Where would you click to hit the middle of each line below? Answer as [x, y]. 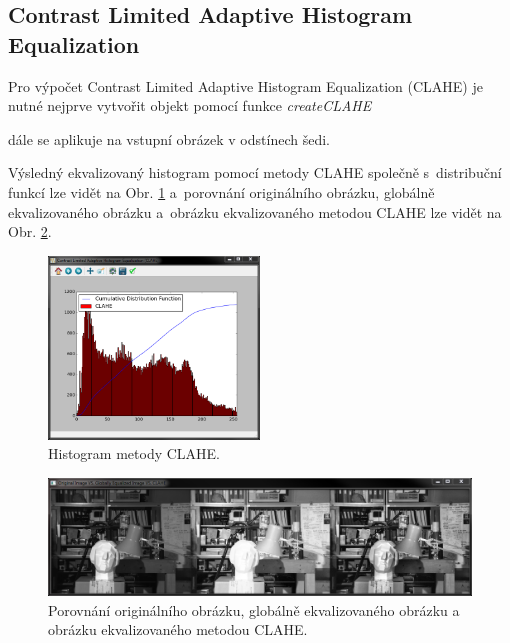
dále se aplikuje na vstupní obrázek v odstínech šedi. [169, 138]
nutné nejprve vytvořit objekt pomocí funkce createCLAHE [190, 105]
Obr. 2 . [30, 231]
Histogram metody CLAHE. [134, 453]
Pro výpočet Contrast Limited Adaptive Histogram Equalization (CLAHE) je [245, 85]
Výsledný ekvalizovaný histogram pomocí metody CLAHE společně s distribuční [255, 172]
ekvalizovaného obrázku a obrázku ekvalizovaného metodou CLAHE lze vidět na [255, 211]
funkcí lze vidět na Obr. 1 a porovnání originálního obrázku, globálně [221, 191]
